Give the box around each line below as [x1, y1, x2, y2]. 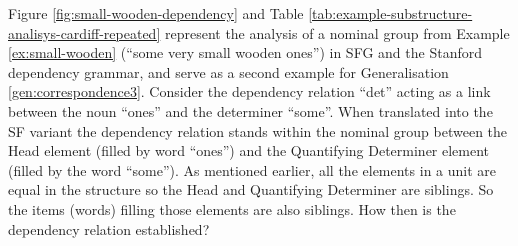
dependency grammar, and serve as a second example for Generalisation [8, 61, 449, 82]
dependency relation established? [8, 218, 210, 239]
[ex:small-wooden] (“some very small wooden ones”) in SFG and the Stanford [8, 42, 482, 63]
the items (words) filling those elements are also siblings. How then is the [8, 198, 456, 219]
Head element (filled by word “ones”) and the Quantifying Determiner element [8, 140, 490, 161]
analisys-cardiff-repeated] [8, 22, 161, 43]
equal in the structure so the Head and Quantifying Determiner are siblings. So [8, 179, 494, 200]
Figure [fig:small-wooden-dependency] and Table [8, 3, 304, 23]
